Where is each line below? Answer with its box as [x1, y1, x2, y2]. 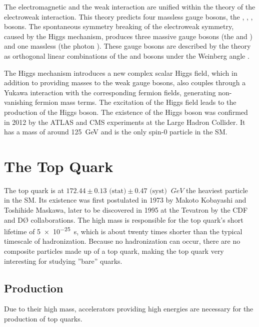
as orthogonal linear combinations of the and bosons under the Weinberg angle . [4, 50, 249, 61]
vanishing [4, 97, 33, 107]
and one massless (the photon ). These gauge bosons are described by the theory [4, 41, 251, 51]
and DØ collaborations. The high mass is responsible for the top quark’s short [4, 214, 243, 225]
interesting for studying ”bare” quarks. [4, 255, 122, 266]
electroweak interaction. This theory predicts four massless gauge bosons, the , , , [4, 11, 253, 22]
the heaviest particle [186, 185, 248, 195]
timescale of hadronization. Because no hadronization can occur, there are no [4, 236, 240, 246]
